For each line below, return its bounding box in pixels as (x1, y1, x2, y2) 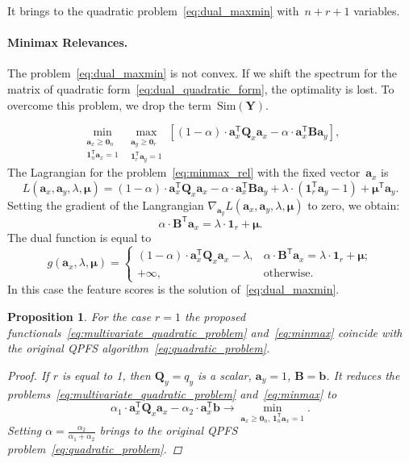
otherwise (263, 268, 311, 280)
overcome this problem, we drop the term (7, 96, 211, 113)
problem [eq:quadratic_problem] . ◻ (7, 440, 182, 457)
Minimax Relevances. (7, 34, 128, 51)
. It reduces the (326, 366, 400, 383)
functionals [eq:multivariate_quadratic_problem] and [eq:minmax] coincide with (7, 323, 403, 340)
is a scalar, (198, 366, 252, 383)
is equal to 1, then (61, 366, 151, 383)
